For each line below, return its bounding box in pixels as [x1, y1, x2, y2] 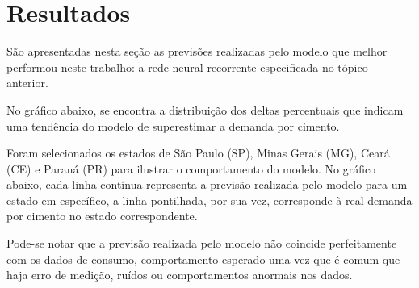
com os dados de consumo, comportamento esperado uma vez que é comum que [6, 250, 400, 267]
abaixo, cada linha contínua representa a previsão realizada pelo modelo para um [6, 176, 408, 193]
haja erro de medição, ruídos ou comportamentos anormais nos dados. [6, 266, 353, 283]
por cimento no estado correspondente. [6, 207, 198, 224]
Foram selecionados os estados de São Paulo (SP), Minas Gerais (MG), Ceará [6, 144, 390, 161]
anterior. [6, 74, 48, 91]
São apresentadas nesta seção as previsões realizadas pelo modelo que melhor [6, 43, 388, 60]
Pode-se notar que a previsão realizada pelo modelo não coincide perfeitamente [6, 235, 397, 252]
